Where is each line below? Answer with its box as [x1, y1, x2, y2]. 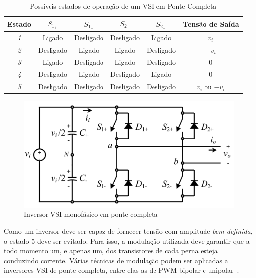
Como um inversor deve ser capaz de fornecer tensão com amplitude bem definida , [4, 225, 253, 236]
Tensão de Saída [183, 18, 239, 29]
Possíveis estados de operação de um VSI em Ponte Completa [30, 1, 217, 11]
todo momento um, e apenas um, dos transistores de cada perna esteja [4, 245, 218, 256]
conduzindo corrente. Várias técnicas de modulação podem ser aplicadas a [4, 255, 228, 265]
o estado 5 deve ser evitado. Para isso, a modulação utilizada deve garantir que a [4, 235, 250, 246]
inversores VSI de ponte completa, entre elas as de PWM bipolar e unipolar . [4, 265, 239, 275]
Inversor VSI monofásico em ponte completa [24, 209, 158, 219]
